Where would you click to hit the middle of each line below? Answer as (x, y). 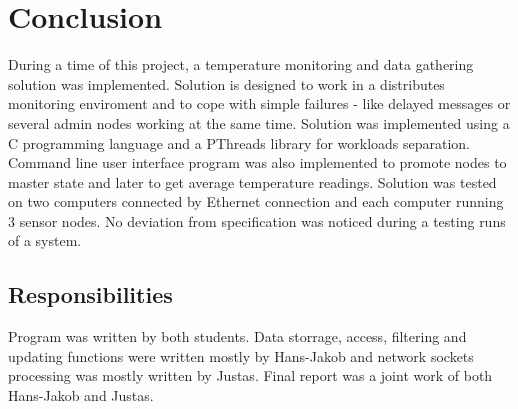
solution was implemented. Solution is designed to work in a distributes (226, 83)
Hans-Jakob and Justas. (81, 395)
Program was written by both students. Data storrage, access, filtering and (237, 336)
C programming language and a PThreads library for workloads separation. (239, 142)
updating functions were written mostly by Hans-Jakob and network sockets (241, 355)
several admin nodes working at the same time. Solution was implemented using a (259, 122)
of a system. (45, 240)
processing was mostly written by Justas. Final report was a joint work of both (250, 375)
